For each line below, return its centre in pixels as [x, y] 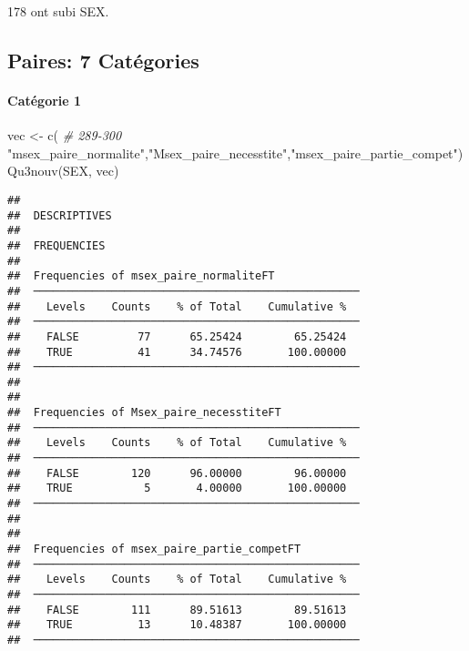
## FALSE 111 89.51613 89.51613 [177, 610]
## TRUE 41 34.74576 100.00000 [177, 352]
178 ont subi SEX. [58, 11]
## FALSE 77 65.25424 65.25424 [177, 336]
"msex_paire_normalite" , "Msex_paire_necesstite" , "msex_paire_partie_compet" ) [235, 153]
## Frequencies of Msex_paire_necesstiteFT [144, 413]
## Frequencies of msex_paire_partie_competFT [154, 549]
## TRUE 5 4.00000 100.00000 [177, 488]
